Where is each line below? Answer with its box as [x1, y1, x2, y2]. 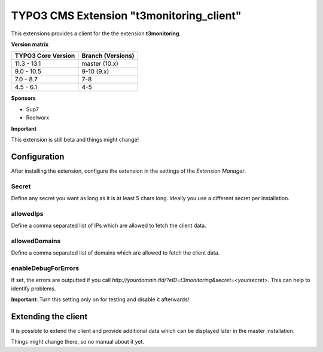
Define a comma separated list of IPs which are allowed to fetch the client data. [11, 222, 206, 229]
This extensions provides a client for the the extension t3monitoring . [11, 30, 181, 37]
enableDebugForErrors [11, 264, 80, 272]
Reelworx [26, 114, 50, 121]
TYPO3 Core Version [14, 51, 75, 60]
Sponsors [11, 94, 36, 102]
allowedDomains [11, 237, 61, 245]
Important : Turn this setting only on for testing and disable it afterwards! [11, 296, 190, 303]
